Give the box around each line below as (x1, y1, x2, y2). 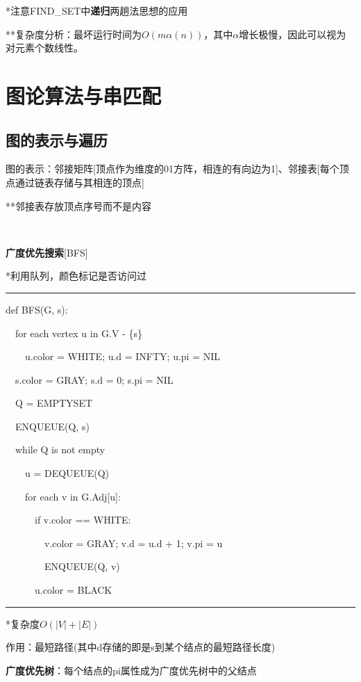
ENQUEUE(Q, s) (15, 419, 90, 433)
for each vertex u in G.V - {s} (15, 325, 143, 340)
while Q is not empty (15, 442, 106, 457)
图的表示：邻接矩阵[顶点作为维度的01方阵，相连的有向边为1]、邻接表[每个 (6, 161, 339, 176)
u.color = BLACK (34, 583, 112, 597)
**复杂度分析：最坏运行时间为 (6, 26, 142, 41)
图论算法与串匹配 (6, 81, 162, 109)
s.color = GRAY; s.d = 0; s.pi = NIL (15, 372, 174, 387)
